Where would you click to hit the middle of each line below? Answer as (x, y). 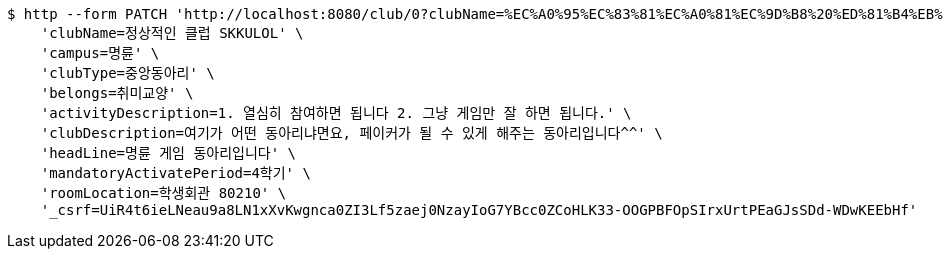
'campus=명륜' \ (100, 53)
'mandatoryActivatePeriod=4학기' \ (175, 173)
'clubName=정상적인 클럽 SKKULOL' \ (172, 33)
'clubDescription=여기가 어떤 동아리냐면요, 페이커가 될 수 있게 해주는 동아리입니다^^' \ (351, 133)
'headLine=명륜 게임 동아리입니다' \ (168, 153)
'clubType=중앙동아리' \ (127, 73)
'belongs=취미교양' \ (117, 93)
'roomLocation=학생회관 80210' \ (163, 193)
